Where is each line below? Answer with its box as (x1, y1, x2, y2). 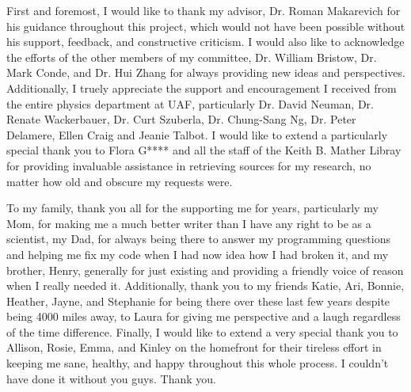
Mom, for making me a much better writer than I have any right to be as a (6, 215, 371, 231)
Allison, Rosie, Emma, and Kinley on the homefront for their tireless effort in (6, 339, 382, 356)
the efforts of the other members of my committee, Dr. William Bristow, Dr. (6, 48, 377, 65)
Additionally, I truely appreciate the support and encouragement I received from (6, 79, 397, 96)
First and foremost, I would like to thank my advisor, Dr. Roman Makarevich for (6, 2, 401, 18)
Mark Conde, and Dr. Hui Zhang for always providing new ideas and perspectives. (6, 64, 405, 81)
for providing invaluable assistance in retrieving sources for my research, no (6, 157, 371, 173)
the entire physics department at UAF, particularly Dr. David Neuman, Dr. (6, 95, 374, 112)
